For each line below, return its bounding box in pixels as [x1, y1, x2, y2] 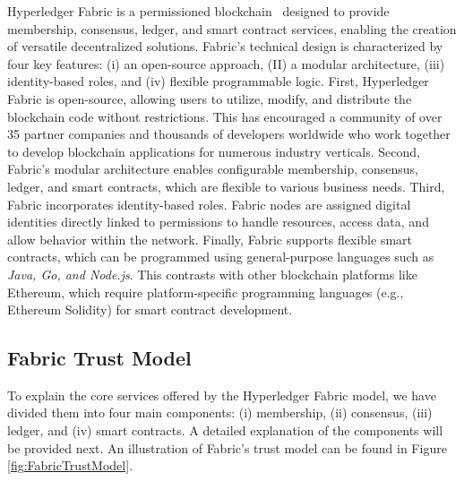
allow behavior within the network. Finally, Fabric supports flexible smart [7, 229, 412, 248]
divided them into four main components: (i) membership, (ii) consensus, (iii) [7, 403, 433, 422]
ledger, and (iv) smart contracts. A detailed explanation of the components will [7, 421, 443, 440]
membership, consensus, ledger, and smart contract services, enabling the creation [7, 19, 457, 38]
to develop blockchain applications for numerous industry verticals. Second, [7, 142, 420, 160]
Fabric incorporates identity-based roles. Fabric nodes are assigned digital [7, 194, 411, 213]
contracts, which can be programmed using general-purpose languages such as [7, 247, 434, 266]
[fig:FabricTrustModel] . [7, 456, 133, 475]
